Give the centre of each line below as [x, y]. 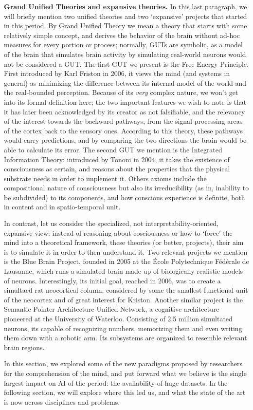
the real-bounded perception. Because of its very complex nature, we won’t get [121, 92]
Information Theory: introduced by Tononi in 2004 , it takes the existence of [117, 159]
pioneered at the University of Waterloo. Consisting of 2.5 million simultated [118, 318]
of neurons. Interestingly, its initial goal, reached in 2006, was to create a [112, 280]
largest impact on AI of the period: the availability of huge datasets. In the [116, 382]
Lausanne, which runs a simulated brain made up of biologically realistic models [124, 271]
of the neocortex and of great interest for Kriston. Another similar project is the [124, 299]
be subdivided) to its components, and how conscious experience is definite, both [125, 197]
